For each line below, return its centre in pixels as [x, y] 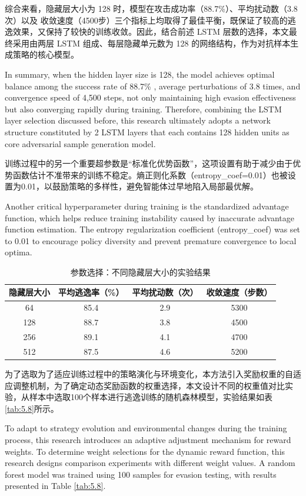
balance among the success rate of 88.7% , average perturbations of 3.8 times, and [153, 86]
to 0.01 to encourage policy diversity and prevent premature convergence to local [151, 240]
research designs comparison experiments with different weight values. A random [150, 463]
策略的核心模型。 [46, 54]
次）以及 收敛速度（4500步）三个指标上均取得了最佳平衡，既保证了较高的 [146, 20]
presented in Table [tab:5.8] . [55, 486]
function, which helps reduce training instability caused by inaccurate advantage [149, 217]
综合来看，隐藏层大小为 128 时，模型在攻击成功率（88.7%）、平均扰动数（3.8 [151, 8]
